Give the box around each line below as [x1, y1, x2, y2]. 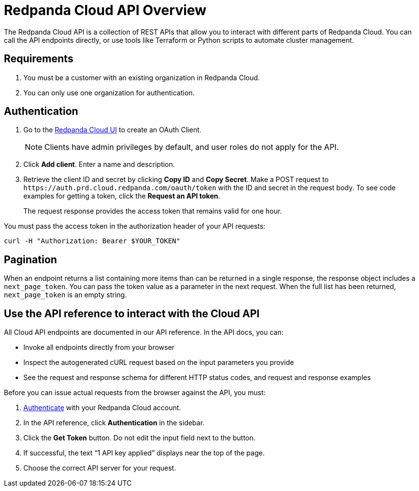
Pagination [4, 253, 57, 266]
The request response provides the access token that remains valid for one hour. [23, 207, 282, 216]
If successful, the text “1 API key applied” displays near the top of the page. [23, 449, 265, 457]
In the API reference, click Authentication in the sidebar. [23, 418, 205, 427]
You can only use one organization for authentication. [23, 88, 195, 97]
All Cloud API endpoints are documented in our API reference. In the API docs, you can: [4, 328, 284, 337]
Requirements [4, 53, 73, 65]
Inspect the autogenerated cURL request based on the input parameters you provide [23, 358, 294, 367]
